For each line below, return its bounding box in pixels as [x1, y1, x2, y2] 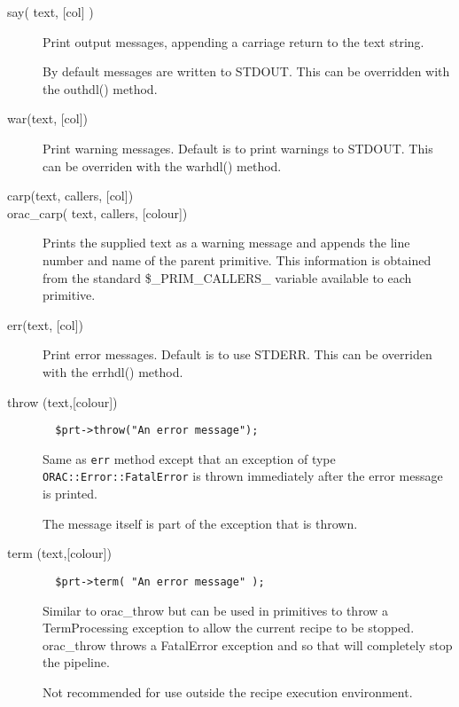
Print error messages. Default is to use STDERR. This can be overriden [43, 345, 432, 364]
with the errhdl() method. [43, 362, 183, 381]
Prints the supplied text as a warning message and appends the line [43, 233, 410, 252]
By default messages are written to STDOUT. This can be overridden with [43, 62, 450, 81]
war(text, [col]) [7, 109, 89, 128]
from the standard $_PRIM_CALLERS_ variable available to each [43, 268, 412, 287]
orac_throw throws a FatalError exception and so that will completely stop [43, 635, 453, 654]
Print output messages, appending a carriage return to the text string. [43, 32, 424, 51]
